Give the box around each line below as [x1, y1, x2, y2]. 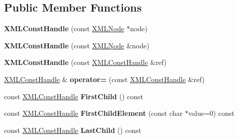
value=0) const [188, 108, 234, 118]
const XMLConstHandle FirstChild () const [4, 91, 143, 101]
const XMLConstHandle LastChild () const [4, 124, 142, 135]
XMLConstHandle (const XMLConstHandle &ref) [4, 57, 167, 67]
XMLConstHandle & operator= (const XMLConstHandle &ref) [4, 74, 205, 84]
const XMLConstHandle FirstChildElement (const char [4, 108, 183, 118]
